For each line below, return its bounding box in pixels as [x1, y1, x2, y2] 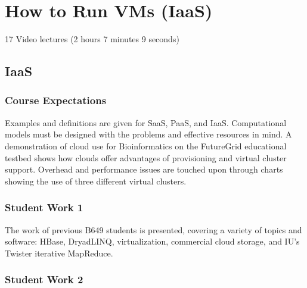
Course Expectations [5, 93, 107, 108]
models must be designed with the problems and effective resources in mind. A [5, 128, 292, 140]
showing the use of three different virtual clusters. [5, 174, 187, 187]
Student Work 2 [5, 272, 83, 287]
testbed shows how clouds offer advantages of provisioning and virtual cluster [5, 151, 287, 164]
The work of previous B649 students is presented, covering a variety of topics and [5, 223, 302, 236]
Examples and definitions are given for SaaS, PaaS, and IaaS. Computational [5, 116, 287, 129]
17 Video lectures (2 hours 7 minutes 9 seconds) [5, 33, 179, 45]
